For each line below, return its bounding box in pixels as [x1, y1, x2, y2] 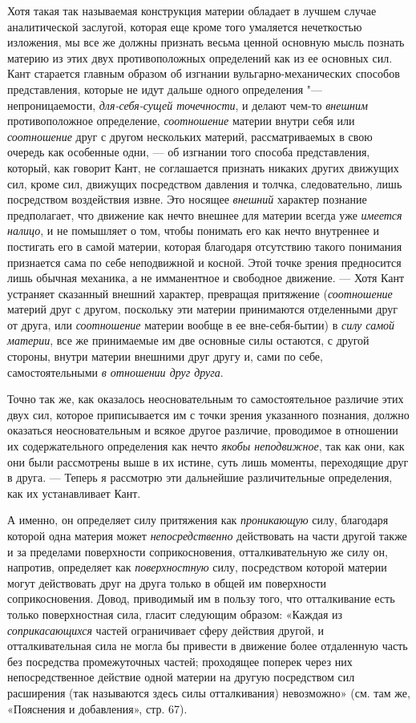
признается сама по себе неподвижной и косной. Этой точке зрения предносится [7, 253, 402, 270]
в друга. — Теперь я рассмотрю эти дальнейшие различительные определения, [7, 469, 393, 486]
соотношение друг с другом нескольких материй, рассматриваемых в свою [7, 127, 373, 144]
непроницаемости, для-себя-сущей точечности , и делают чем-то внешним [7, 96, 368, 113]
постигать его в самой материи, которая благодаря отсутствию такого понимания [7, 237, 402, 254]
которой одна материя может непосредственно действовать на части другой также [7, 527, 407, 543]
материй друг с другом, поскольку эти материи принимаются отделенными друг [7, 301, 398, 317]
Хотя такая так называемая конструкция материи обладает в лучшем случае [7, 2, 377, 18]
